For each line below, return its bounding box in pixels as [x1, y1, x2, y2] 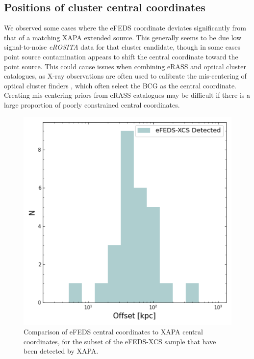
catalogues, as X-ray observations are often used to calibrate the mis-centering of [4, 71, 247, 81]
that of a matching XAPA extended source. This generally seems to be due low [4, 32, 242, 42]
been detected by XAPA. [24, 346, 99, 356]
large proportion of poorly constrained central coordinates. [4, 99, 180, 110]
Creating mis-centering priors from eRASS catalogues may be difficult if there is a [4, 90, 250, 100]
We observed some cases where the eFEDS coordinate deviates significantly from [4, 23, 246, 33]
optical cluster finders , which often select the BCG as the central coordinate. [4, 80, 237, 90]
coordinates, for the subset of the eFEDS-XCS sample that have [24, 336, 216, 346]
